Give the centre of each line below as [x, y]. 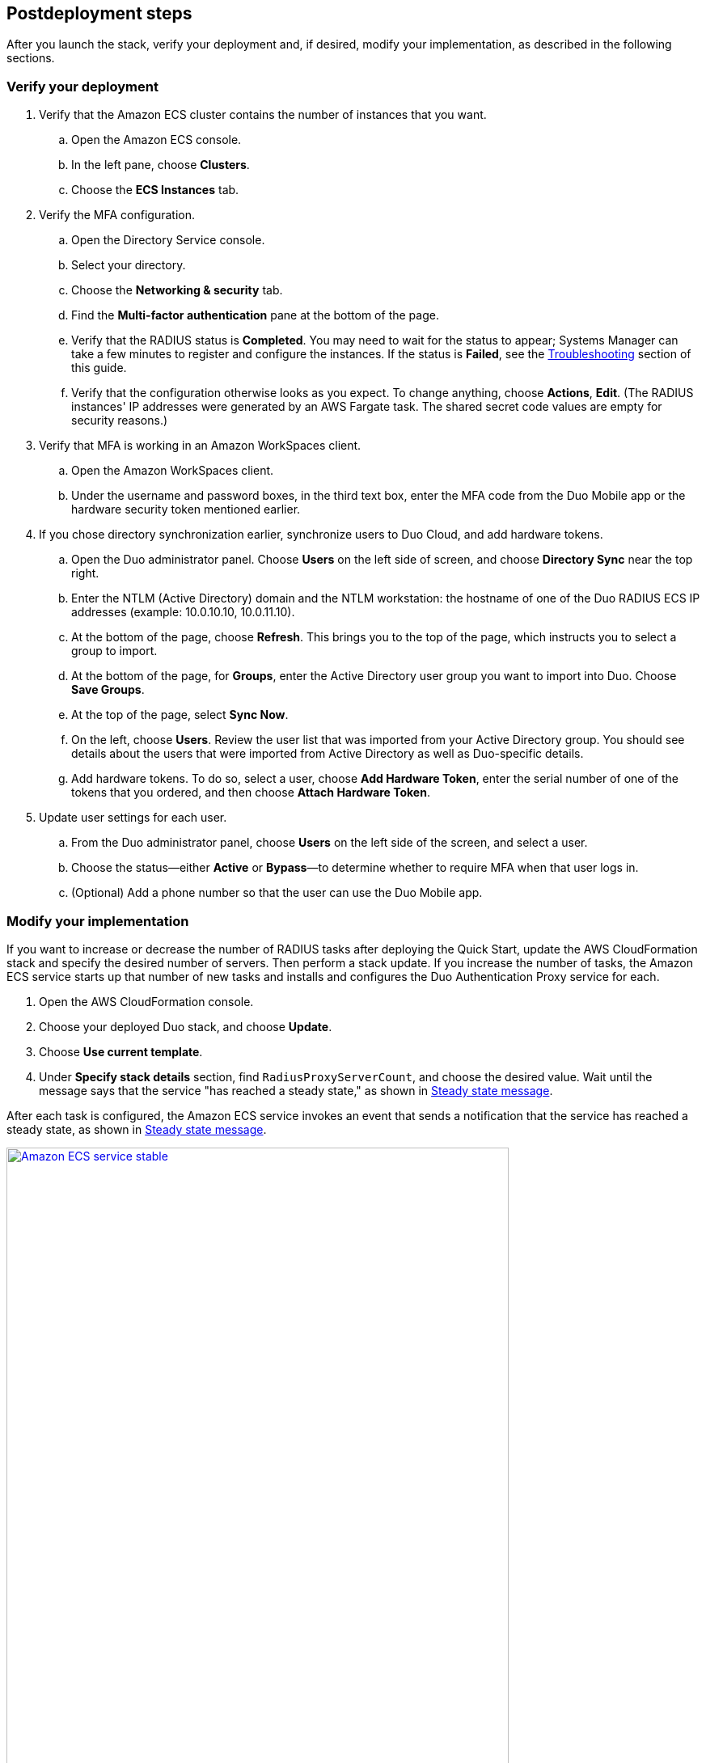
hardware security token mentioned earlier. [186, 509]
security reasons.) [120, 421]
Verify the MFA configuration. [117, 215]
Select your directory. [129, 265]
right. [85, 573]
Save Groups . [108, 690]
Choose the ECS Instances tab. [155, 190]
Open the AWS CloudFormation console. [146, 1001]
